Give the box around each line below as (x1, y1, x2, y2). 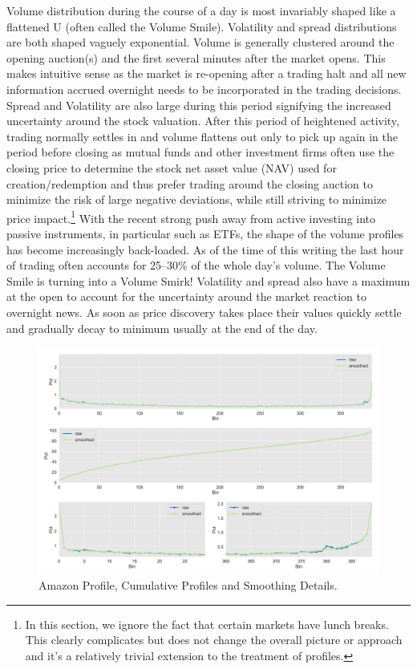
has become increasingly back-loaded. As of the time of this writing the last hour (6, 241, 404, 257)
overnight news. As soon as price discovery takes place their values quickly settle (6, 303, 402, 320)
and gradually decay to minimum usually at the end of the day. (6, 319, 318, 336)
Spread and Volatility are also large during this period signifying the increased (6, 96, 391, 113)
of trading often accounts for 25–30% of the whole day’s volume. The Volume (6, 257, 386, 274)
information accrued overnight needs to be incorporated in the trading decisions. (6, 80, 402, 97)
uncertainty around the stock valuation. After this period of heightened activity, (6, 112, 399, 129)
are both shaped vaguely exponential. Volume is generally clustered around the (6, 34, 395, 51)
